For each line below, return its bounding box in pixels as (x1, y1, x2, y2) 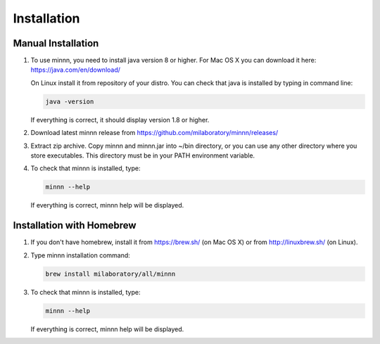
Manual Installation (13, 37, 99, 49)
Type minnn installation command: (30, 250, 130, 260)
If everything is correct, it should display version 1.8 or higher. (30, 115, 210, 124)
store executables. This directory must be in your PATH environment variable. (30, 151, 255, 160)
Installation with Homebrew (13, 219, 137, 231)
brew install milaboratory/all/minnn (45, 269, 176, 278)
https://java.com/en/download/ (30, 65, 121, 74)
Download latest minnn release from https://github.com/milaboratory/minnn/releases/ (30, 129, 279, 137)
